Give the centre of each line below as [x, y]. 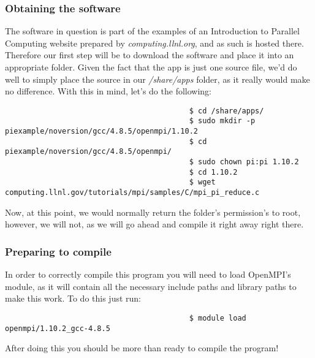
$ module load [218, 318]
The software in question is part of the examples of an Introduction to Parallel [152, 31]
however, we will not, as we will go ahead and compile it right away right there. [154, 224]
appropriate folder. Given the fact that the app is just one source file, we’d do [151, 67]
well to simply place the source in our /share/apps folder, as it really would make [157, 79]
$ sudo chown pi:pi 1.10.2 [244, 162]
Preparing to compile [58, 251]
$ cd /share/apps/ [226, 111]
